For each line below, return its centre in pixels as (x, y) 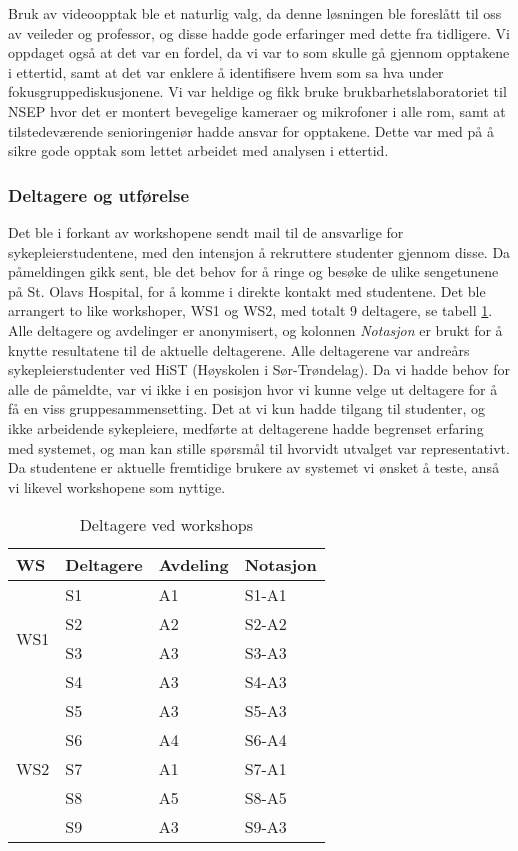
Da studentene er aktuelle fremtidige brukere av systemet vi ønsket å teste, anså (254, 467)
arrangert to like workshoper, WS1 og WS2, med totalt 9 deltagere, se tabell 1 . (250, 310)
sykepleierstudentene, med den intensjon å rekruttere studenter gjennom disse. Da (259, 251)
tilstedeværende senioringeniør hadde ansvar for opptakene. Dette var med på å (251, 130)
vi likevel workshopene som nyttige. (117, 486)
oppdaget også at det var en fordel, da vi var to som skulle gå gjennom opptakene (259, 52)
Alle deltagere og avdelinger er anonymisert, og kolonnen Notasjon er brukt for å (255, 329)
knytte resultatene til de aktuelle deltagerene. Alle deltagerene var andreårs (239, 349)
